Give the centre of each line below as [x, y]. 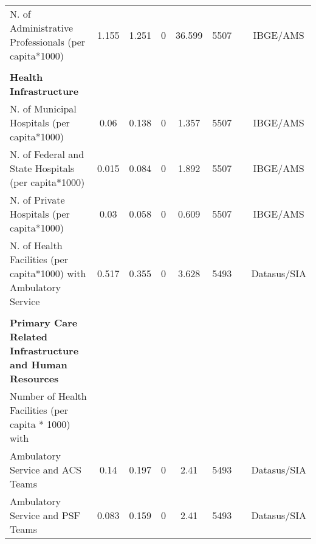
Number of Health [48, 396]
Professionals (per [48, 42]
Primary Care [44, 322]
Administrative [42, 28]
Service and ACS [46, 470]
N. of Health [36, 245]
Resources [34, 378]
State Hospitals [42, 168]
